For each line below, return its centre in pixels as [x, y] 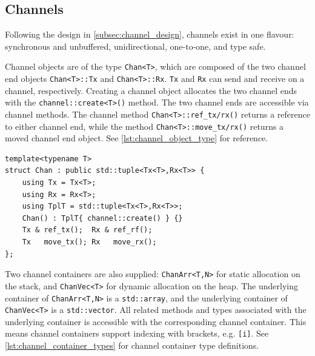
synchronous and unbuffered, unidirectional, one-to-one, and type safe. [135, 46]
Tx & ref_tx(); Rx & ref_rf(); [87, 230]
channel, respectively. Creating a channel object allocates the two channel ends [151, 90]
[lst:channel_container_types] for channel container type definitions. [132, 345]
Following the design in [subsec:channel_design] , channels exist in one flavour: [150, 34]
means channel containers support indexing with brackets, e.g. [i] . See [137, 333]
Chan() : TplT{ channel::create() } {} [102, 218]
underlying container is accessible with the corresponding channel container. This [156, 321]
